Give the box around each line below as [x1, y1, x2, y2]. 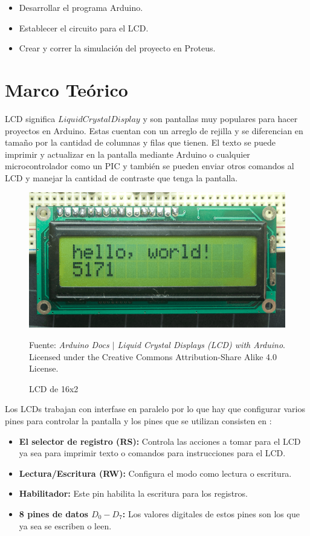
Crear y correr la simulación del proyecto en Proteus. [19, 42, 216, 54]
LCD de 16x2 [29, 382, 79, 395]
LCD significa [5, 112, 56, 124]
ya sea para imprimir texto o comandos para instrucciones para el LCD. [19, 447, 286, 459]
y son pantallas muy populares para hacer [143, 112, 298, 124]
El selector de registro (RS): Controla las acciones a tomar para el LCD [19, 434, 301, 447]
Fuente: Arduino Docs [29, 338, 109, 351]
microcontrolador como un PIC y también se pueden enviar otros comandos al [5, 160, 294, 172]
